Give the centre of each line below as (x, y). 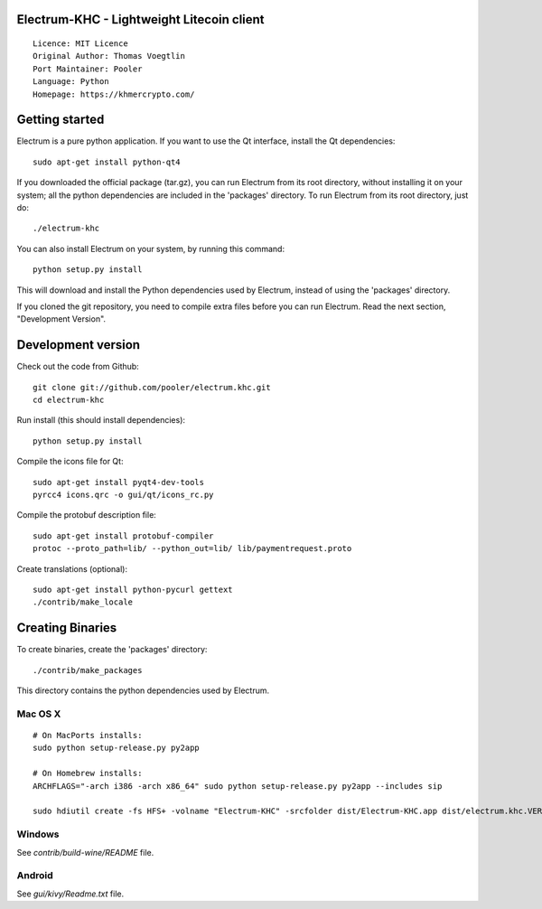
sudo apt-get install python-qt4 (107, 162)
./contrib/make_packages (88, 670)
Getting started (61, 120)
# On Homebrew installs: (88, 773)
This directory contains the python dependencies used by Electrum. (143, 690)
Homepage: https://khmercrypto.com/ (114, 94)
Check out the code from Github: (78, 367)
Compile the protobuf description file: (87, 515)
